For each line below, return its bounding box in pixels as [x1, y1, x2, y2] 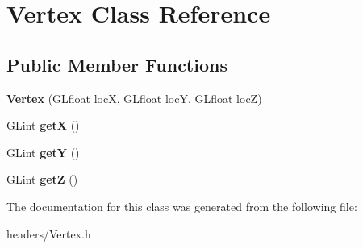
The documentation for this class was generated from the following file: [6, 197, 357, 214]
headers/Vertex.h [6, 225, 91, 242]
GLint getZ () [6, 171, 78, 188]
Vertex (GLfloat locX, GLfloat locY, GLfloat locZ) [6, 89, 262, 106]
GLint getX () [6, 117, 80, 134]
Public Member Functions [6, 52, 227, 76]
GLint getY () [6, 143, 80, 160]
